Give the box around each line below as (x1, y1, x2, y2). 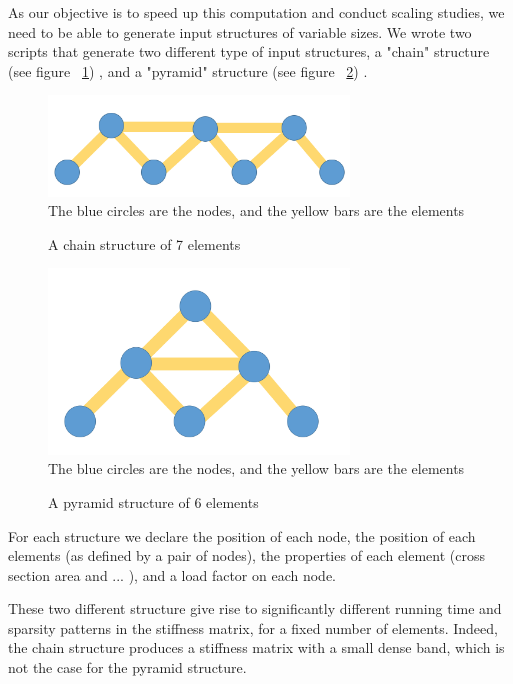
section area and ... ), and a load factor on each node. (8, 564, 336, 585)
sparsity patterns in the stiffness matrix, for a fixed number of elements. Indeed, (8, 617, 498, 638)
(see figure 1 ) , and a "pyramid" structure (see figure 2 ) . (8, 60, 368, 81)
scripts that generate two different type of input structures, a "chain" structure (8, 41, 490, 62)
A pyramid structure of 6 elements (48, 491, 259, 512)
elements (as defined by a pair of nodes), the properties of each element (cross (8, 545, 485, 566)
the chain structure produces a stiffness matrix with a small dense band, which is (8, 637, 505, 658)
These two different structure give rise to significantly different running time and (8, 598, 502, 619)
